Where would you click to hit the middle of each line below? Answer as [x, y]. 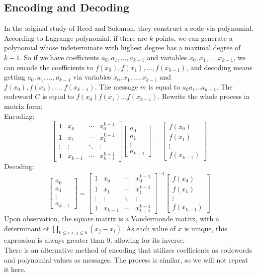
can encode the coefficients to [49, 67]
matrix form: [23, 106]
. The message [116, 86]
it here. [15, 269]
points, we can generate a [194, 38]
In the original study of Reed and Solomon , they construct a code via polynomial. [129, 28]
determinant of [27, 228]
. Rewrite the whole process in [204, 96]
